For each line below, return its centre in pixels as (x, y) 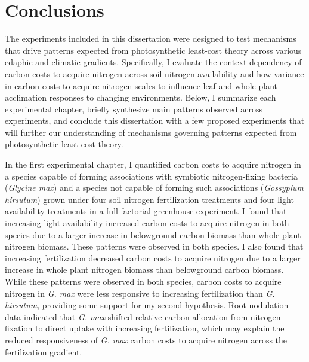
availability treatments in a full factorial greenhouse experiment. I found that (146, 211)
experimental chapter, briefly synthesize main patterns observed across (134, 109)
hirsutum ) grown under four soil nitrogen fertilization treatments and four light (149, 199)
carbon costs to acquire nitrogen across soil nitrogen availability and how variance (154, 73)
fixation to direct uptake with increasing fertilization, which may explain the (145, 328)
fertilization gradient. (44, 352)
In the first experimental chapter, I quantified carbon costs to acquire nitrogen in (153, 164)
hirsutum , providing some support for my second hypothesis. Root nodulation (147, 305)
